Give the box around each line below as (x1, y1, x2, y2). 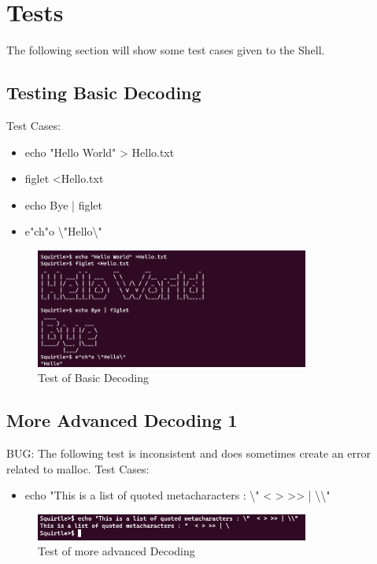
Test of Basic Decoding (38, 369, 149, 386)
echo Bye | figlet (24, 196, 102, 213)
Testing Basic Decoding (6, 80, 201, 105)
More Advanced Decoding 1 (6, 408, 238, 432)
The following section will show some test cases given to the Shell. (6, 42, 325, 58)
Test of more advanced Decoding (38, 543, 195, 559)
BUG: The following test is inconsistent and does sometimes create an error (6, 445, 371, 462)
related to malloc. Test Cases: (6, 460, 150, 477)
